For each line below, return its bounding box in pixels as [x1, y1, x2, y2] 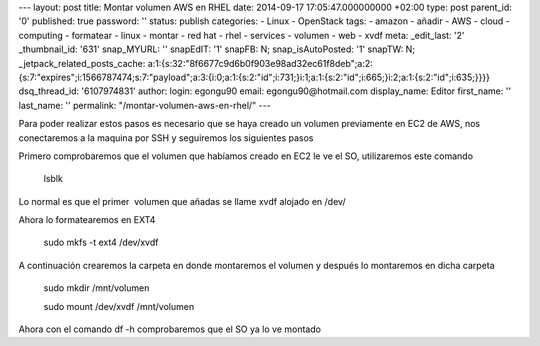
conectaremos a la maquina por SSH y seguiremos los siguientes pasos [18, 131, 314, 144]
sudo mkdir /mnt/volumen [43, 282, 150, 294]
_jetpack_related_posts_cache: [18, 57, 146, 69]
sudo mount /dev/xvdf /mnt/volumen [43, 300, 195, 312]
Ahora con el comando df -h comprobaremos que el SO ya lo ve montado [18, 323, 322, 335]
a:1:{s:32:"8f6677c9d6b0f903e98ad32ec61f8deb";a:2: [147, 57, 374, 69]
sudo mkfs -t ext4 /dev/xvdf [43, 236, 159, 249]
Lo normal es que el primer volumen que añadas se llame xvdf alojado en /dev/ [18, 195, 346, 207]
